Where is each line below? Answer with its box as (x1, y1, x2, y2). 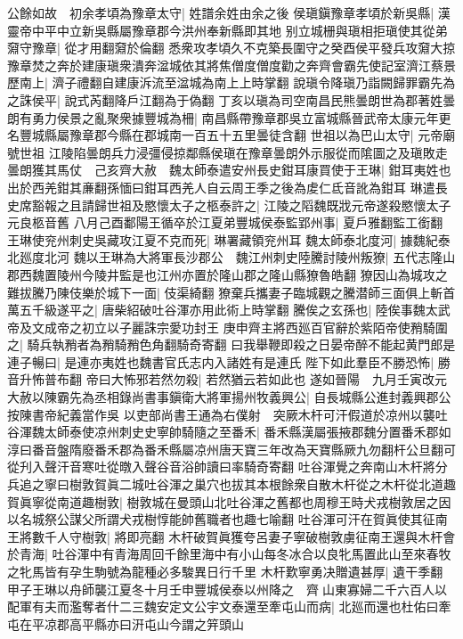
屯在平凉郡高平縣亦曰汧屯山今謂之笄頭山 (7, 614, 244, 633)
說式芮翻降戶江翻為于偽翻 (64, 90, 215, 109)
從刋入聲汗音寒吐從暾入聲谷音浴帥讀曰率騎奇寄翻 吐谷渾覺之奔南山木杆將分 (7, 457, 448, 476)
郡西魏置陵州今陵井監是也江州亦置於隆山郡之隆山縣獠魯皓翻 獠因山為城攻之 (7, 265, 448, 283)
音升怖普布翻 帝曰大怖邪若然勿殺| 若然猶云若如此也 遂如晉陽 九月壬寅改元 (7, 370, 447, 389)
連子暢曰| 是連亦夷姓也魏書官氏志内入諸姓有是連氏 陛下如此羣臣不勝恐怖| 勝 (7, 352, 451, 371)
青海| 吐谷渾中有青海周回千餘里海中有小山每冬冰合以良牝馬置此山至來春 (19, 545, 439, 563)
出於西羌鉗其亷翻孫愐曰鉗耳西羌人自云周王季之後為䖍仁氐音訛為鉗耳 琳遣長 (7, 177, 448, 196)
